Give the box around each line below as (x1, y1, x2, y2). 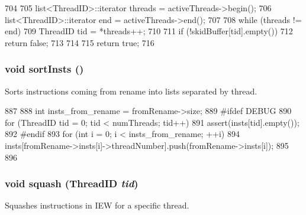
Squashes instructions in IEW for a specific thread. (5, 199, 189, 211)
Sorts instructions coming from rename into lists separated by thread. (5, 84, 257, 97)
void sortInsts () (5, 61, 84, 76)
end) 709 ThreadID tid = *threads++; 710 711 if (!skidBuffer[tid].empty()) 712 (5, 25, 293, 37)
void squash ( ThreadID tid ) (5, 176, 138, 191)
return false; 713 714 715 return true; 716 (5, 36, 154, 48)
